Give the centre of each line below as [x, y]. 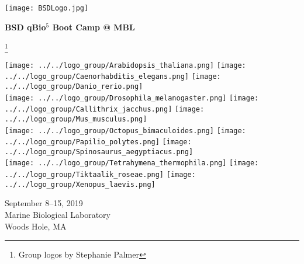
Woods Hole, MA [36, 226]
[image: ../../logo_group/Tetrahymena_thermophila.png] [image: [132, 163]
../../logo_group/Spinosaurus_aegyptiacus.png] [99, 152]
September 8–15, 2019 [44, 203]
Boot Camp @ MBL [94, 27]
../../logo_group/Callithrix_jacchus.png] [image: [105, 110]
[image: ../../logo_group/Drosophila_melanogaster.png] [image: [132, 98]
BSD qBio [25, 27]
